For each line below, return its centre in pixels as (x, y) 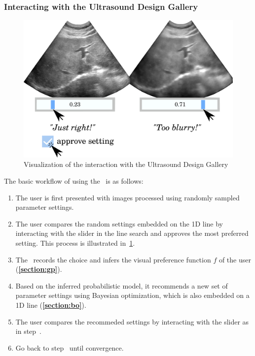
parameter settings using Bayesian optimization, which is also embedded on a (132, 295)
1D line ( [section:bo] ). (51, 305)
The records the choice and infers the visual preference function (113, 259)
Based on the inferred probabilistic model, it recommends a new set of (122, 285)
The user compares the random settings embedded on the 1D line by (119, 223)
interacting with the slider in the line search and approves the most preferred (132, 233)
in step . (28, 331)
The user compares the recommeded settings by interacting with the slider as (132, 321)
